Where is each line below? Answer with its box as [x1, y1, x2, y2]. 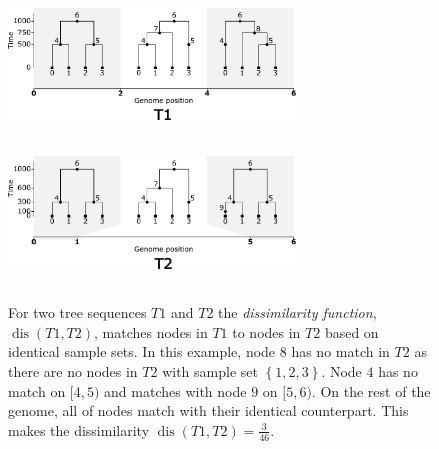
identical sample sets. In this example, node [8, 341, 276, 362]
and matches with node [104, 380, 247, 401]
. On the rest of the [311, 380, 431, 401]
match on [8, 380, 66, 401]
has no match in [291, 341, 390, 362]
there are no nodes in [8, 360, 138, 381]
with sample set [162, 360, 258, 381]
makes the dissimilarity [8, 419, 150, 440]
